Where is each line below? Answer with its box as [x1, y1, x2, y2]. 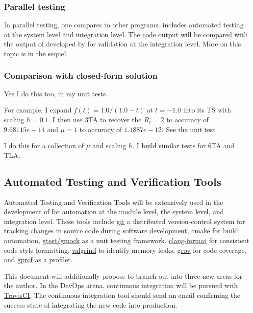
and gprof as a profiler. [4, 254, 73, 265]
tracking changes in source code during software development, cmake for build [4, 225, 238, 236]
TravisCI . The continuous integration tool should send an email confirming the [4, 290, 240, 300]
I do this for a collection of [4, 140, 84, 151]
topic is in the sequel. [4, 48, 68, 58]
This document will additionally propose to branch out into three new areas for [4, 270, 243, 281]
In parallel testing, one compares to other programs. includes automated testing [4, 20, 244, 30]
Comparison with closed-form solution [4, 69, 158, 81]
